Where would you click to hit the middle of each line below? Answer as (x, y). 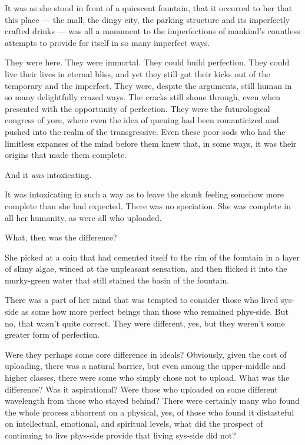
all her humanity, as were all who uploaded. (83, 217)
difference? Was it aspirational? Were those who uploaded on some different (141, 389)
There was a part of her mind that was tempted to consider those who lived (142, 300)
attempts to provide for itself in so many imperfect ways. (107, 42)
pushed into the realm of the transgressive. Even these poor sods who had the (145, 131)
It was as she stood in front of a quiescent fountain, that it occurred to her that (149, 8)
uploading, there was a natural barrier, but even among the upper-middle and (145, 366)
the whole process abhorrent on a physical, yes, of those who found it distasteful (150, 412)
